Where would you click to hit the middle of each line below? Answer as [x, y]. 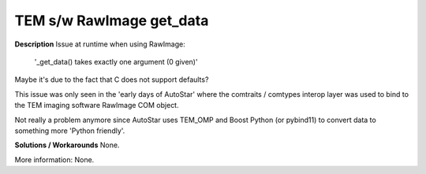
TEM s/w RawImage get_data [112, 20]
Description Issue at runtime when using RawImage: [100, 44]
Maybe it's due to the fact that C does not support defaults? [112, 80]
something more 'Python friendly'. [70, 131]
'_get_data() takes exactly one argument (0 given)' [116, 61]
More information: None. [54, 159]
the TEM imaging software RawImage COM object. [97, 106]
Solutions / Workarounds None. [67, 145]
